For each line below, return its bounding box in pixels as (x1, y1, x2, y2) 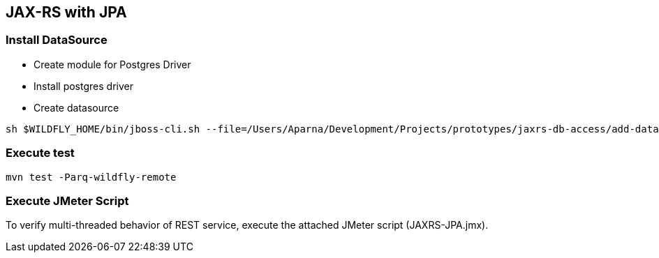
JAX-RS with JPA (6, 3, 127, 21)
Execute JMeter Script (6, 193, 129, 208)
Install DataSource (6, 33, 108, 47)
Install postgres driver (34, 79, 133, 92)
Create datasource (34, 101, 119, 114)
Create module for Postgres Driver (34, 58, 191, 70)
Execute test (6, 146, 75, 160)
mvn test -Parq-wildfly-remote (6, 171, 177, 183)
